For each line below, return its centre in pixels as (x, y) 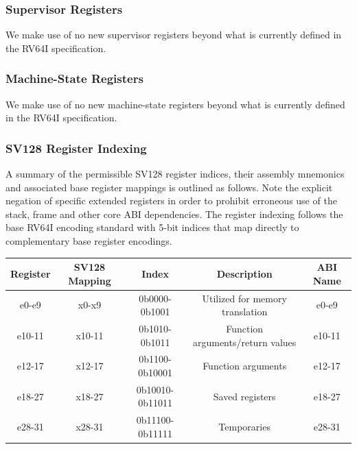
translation (245, 312)
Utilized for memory (244, 298)
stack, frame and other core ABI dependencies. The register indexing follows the (174, 214)
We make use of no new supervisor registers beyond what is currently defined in (174, 35)
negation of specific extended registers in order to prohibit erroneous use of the (171, 201)
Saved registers (244, 396)
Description (244, 273)
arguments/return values (244, 342)
